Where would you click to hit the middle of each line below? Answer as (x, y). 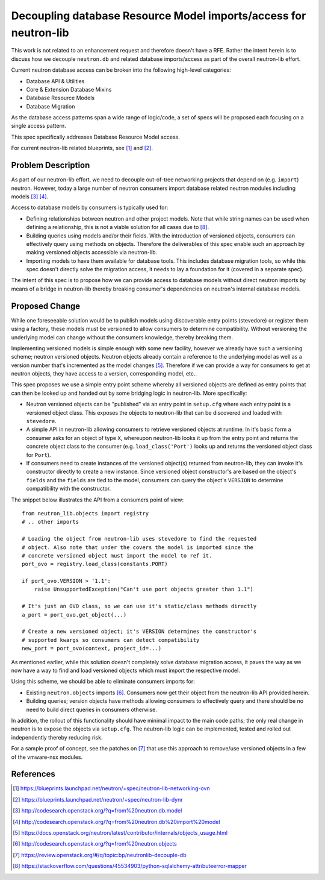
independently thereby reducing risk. (57, 737)
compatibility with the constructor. (69, 489)
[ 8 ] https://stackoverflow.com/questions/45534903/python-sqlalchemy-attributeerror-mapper (130, 866)
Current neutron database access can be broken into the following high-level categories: (121, 70)
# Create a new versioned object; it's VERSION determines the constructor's (139, 632)
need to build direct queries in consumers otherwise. (92, 709)
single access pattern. (39, 126)
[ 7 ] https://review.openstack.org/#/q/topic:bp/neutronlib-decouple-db (100, 855)
